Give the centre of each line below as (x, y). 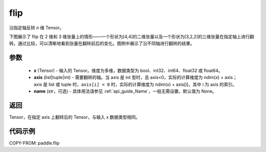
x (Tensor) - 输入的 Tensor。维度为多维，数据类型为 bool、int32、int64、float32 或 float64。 (128, 70)
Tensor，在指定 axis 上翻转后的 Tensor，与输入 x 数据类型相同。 (75, 117)
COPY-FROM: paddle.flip (34, 143)
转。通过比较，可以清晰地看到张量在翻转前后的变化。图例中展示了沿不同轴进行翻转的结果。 (102, 43)
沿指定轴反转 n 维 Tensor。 (36, 28)
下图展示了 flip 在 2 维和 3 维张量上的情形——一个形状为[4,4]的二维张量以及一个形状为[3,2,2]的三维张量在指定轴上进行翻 (132, 37)
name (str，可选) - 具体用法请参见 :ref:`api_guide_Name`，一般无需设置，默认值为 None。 (125, 91)
